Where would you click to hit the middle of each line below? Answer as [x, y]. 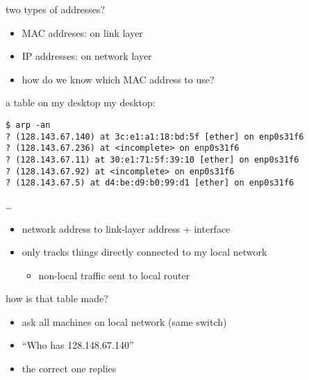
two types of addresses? [56, 9]
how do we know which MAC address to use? [118, 79]
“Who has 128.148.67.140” [78, 345]
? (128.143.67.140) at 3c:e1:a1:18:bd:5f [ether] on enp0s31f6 [155, 137]
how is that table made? [57, 298]
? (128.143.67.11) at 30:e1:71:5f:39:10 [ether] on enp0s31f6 [152, 159]
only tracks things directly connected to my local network [144, 252]
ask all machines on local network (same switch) [124, 321]
